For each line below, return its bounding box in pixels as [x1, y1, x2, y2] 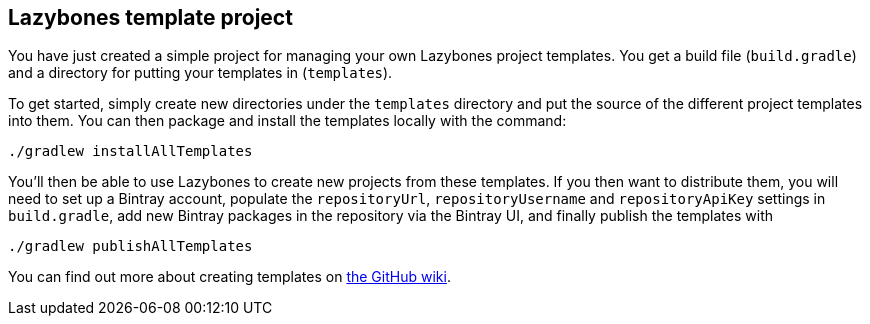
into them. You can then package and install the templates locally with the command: [8, 112, 567, 130]
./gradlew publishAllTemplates [8, 238, 253, 255]
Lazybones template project [8, 5, 293, 30]
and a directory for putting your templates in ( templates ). [8, 64, 393, 82]
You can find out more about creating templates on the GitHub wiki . [8, 268, 451, 286]
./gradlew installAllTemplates [8, 143, 253, 160]
